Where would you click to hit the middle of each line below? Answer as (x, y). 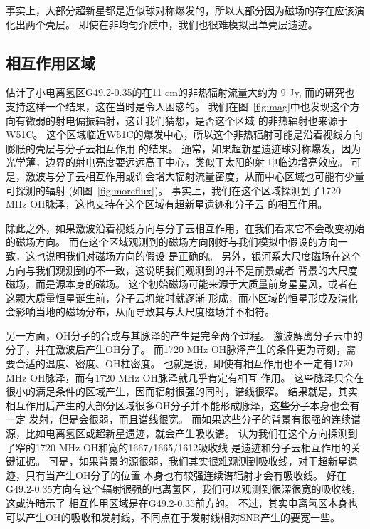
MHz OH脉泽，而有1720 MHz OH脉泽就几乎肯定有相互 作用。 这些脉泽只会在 (185, 377)
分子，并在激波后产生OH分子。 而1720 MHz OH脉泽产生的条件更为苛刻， (176, 349)
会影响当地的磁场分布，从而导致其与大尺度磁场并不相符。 (140, 311)
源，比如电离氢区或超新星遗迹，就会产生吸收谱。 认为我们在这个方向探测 (177, 433)
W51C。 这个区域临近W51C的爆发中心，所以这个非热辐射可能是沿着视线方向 (184, 134)
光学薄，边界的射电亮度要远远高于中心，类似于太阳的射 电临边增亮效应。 (177, 162)
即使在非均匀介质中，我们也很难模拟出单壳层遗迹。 (198, 24)
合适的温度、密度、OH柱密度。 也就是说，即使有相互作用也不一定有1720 (184, 363)
